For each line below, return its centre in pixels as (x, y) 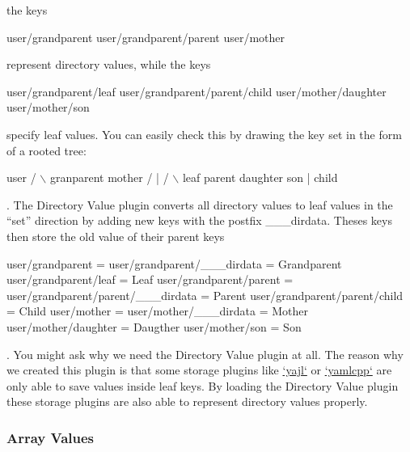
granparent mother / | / (109, 177)
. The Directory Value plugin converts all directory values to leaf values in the (200, 204)
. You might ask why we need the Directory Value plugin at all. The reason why (205, 354)
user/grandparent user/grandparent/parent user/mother (146, 37)
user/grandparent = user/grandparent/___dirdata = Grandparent (174, 263)
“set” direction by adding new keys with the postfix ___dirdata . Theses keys (199, 220)
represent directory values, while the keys (109, 64)
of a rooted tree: (46, 150)
